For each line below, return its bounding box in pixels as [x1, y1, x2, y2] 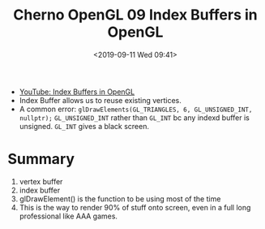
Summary [7, 150, 75, 168]
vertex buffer [19, 176, 63, 186]
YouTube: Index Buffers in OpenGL [19, 87, 135, 97]
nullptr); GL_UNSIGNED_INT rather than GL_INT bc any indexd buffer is [19, 112, 250, 123]
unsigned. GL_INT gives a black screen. [19, 121, 149, 131]
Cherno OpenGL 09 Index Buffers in [12, 6, 258, 24]
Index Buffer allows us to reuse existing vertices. [19, 95, 182, 105]
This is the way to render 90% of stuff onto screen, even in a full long [19, 202, 251, 212]
